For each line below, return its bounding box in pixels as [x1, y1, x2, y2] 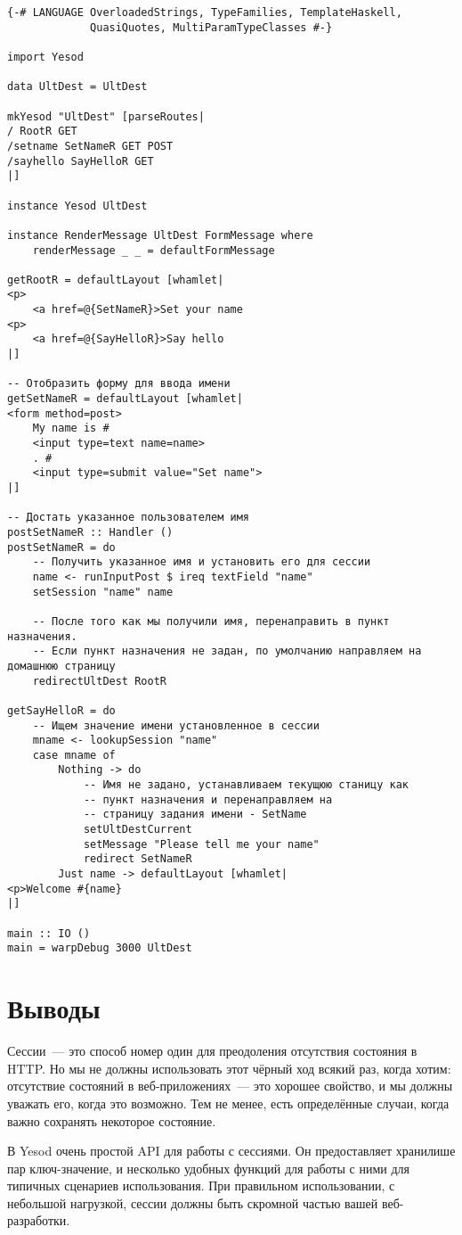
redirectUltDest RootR [32, 674, 166, 687]
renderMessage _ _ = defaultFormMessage [32, 243, 275, 257]
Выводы [7, 990, 101, 1026]
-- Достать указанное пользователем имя [7, 511, 250, 524]
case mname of [32, 748, 116, 762]
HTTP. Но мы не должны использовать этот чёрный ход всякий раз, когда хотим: [7, 1058, 451, 1077]
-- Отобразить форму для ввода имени [7, 377, 231, 391]
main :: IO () [7, 926, 91, 940]
